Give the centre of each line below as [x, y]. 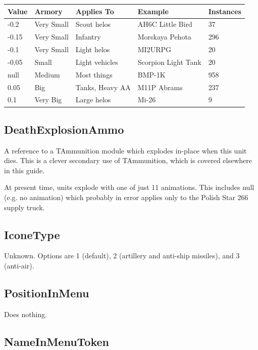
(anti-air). [19, 266]
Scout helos [93, 24]
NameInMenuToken [57, 341]
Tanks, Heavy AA [103, 87]
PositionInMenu [47, 293]
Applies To [95, 11]
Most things [94, 74]
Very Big [48, 100]
